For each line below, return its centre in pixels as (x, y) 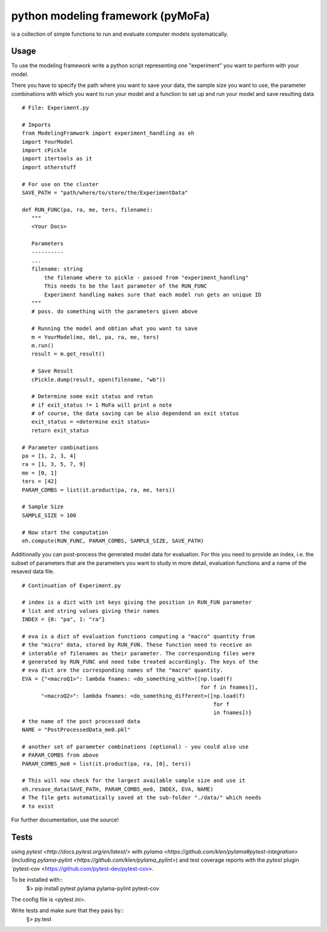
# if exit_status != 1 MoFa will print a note (102, 405)
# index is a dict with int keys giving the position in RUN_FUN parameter (137, 603)
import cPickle (45, 150)
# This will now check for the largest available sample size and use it (134, 781)
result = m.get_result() (68, 354)
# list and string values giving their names (91, 611)
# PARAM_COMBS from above (61, 755)
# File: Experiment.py (56, 108)
